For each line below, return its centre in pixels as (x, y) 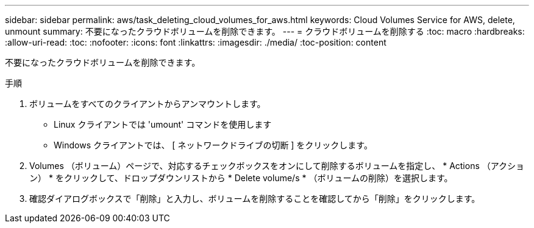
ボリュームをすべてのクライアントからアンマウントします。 (148, 104)
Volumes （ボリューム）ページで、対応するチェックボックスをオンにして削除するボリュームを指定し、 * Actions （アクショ (277, 166)
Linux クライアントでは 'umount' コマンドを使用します (163, 124)
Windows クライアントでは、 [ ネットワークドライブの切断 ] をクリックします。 (213, 145)
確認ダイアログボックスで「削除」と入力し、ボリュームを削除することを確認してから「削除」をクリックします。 (255, 199)
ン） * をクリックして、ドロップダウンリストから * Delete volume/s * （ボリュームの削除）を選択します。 (241, 178)
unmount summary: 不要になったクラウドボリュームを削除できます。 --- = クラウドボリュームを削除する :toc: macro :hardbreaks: (265, 31)
